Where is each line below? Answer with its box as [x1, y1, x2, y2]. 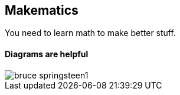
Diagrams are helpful [5, 49, 89, 60]
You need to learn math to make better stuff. [5, 28, 176, 38]
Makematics [5, 3, 78, 18]
